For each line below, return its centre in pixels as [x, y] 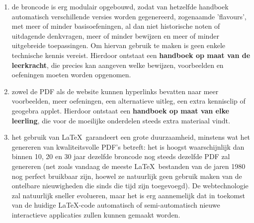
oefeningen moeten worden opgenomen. [71, 75]
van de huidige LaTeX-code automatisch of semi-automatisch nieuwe [116, 205]
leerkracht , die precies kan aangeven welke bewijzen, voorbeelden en [118, 65]
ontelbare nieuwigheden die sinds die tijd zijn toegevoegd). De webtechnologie [130, 186]
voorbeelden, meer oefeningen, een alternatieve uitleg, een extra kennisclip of [128, 101]
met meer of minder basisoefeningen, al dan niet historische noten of [116, 26]
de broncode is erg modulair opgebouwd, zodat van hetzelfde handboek [120, 6]
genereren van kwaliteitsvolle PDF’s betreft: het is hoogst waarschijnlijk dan [128, 146]
